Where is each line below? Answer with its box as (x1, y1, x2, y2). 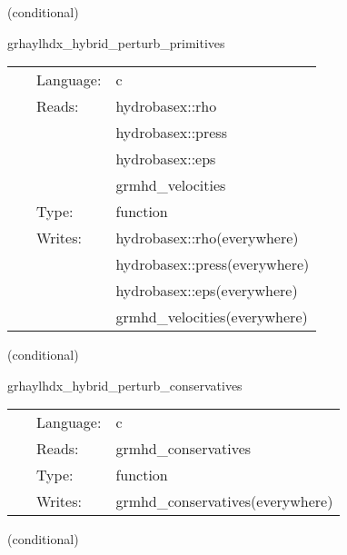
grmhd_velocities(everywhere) (115, 306, 308, 328)
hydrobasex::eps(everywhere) (115, 280, 298, 302)
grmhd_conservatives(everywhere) (115, 491, 333, 512)
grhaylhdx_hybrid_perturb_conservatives (7, 375, 243, 394)
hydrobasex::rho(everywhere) (115, 227, 299, 249)
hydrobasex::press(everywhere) (115, 253, 310, 275)
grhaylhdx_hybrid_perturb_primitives (7, 33, 225, 52)
